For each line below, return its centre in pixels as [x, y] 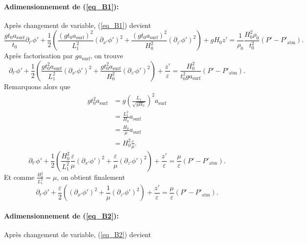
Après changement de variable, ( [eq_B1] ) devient [77, 25]
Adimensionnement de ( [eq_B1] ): [62, 6]
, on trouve [107, 56]
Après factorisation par [39, 56]
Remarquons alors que [37, 86]
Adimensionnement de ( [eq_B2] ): [62, 215]
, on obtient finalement [91, 177]
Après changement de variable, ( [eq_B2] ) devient [77, 234]
